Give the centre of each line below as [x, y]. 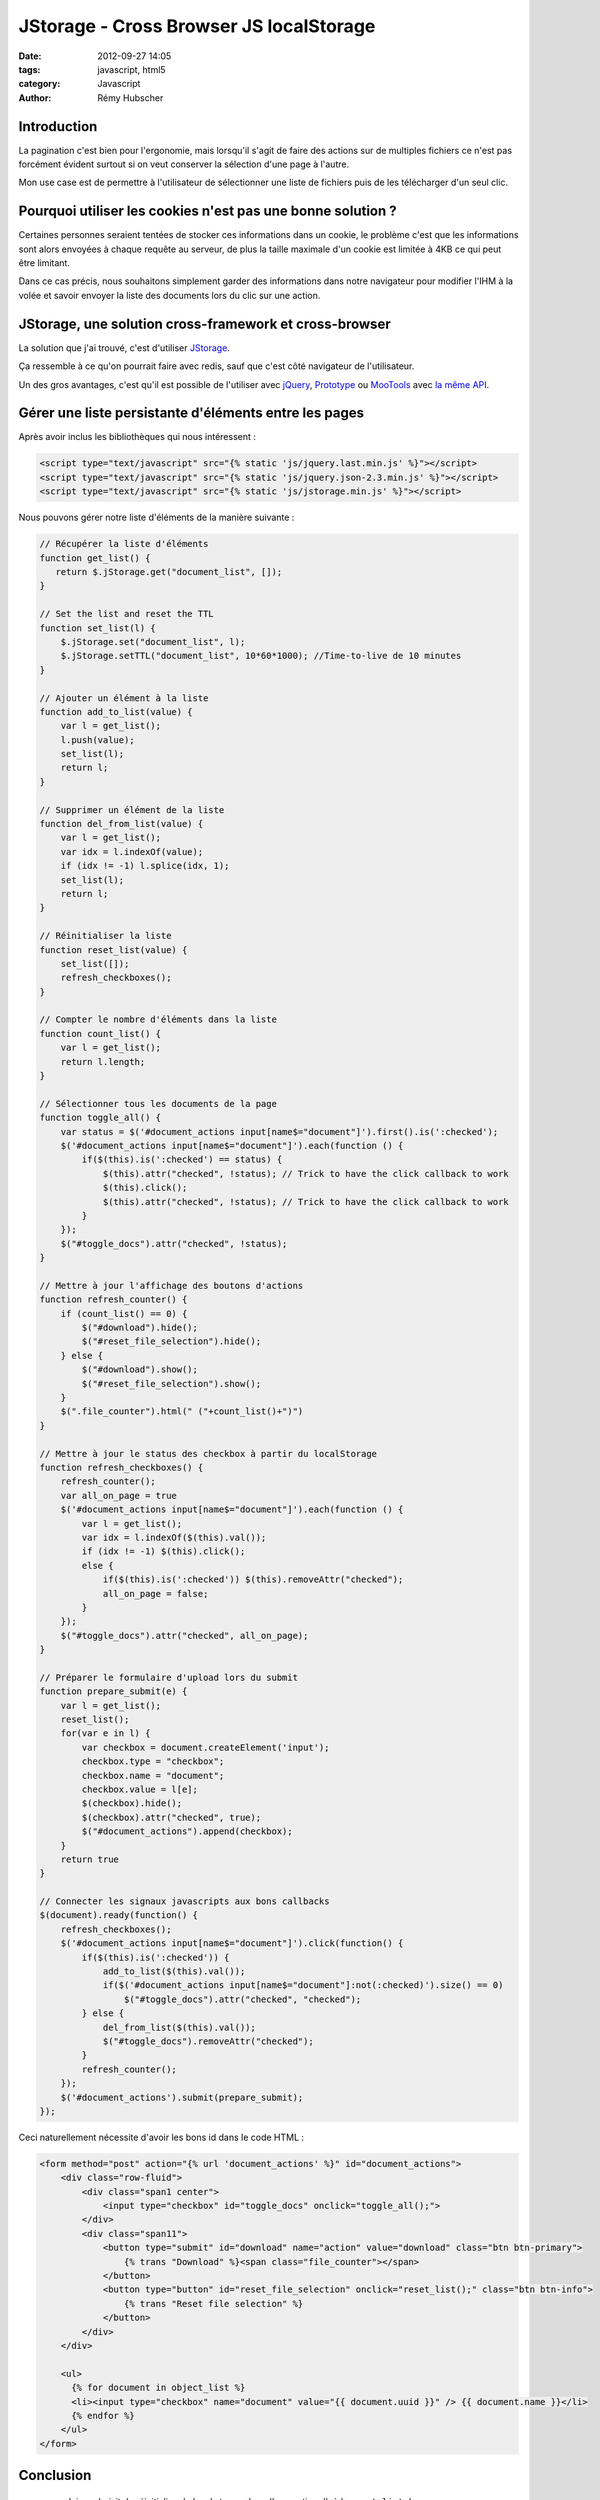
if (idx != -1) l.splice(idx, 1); [145, 866]
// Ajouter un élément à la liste [124, 698]
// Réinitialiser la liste [105, 936]
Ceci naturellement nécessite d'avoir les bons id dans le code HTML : [161, 2137]
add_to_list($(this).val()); [174, 1971]
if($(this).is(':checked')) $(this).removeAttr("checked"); [253, 1579]
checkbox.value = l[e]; [140, 1789]
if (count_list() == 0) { [124, 1313]
